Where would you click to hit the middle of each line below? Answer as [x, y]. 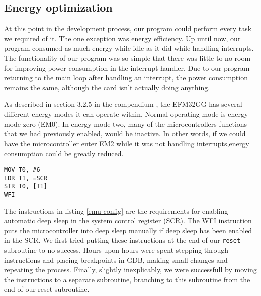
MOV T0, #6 [22, 169]
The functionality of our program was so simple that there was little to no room [127, 57]
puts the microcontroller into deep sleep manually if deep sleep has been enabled [128, 230]
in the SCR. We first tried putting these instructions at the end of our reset [122, 240]
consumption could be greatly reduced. [64, 153]
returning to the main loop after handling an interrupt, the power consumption [126, 78]
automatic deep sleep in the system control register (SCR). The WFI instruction [128, 220]
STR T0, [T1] [26, 186]
